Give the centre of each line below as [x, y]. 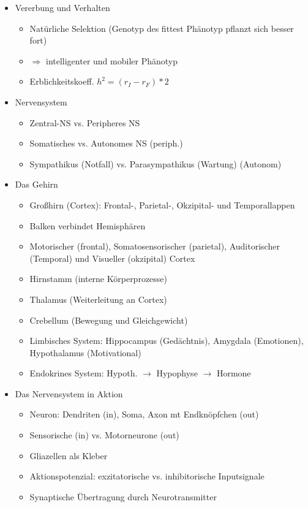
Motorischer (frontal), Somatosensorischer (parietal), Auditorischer [155, 246]
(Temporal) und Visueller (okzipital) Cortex [112, 258]
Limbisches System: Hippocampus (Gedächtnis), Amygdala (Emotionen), [167, 341]
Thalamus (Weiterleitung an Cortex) [98, 299]
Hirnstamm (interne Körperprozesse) [99, 279]
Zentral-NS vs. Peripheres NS [85, 122]
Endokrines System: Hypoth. [84, 373]
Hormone [234, 373]
